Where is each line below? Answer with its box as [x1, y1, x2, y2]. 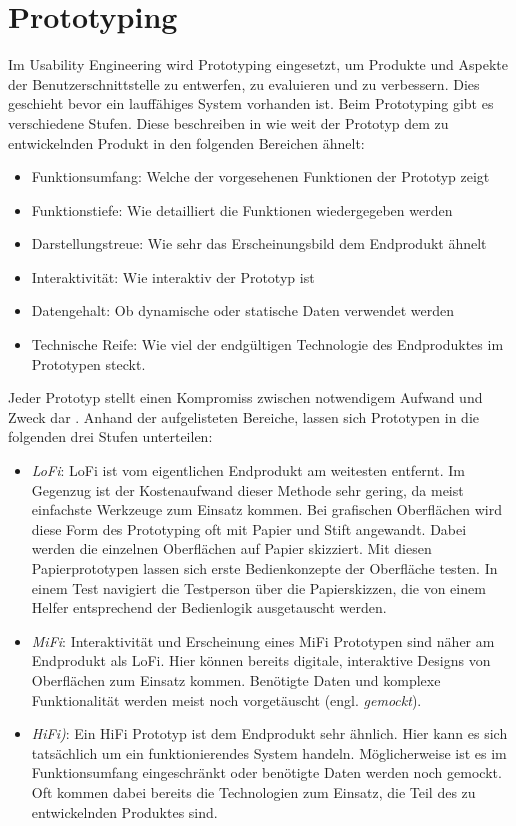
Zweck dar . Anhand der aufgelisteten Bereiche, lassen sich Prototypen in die [8, 406, 480, 427]
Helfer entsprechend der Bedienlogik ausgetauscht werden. [31, 597, 387, 618]
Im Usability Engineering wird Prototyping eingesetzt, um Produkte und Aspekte [8, 54, 508, 75]
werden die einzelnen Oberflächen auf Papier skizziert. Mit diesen [31, 538, 432, 559]
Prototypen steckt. [31, 353, 146, 374]
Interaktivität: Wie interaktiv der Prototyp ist [31, 266, 315, 287]
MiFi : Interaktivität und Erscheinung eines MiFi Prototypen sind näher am [31, 630, 495, 651]
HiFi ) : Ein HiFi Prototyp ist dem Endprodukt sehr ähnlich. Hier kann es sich [31, 723, 508, 744]
